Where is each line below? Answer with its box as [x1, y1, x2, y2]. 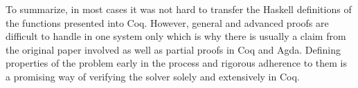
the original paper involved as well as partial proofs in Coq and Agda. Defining [6, 42, 341, 56]
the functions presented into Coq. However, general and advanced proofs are [6, 15, 329, 30]
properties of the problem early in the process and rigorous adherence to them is [6, 56, 348, 70]
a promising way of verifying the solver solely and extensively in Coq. [6, 69, 300, 83]
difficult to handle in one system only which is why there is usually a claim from [6, 29, 346, 43]
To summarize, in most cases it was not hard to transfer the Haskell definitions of [6, 2, 352, 16]
